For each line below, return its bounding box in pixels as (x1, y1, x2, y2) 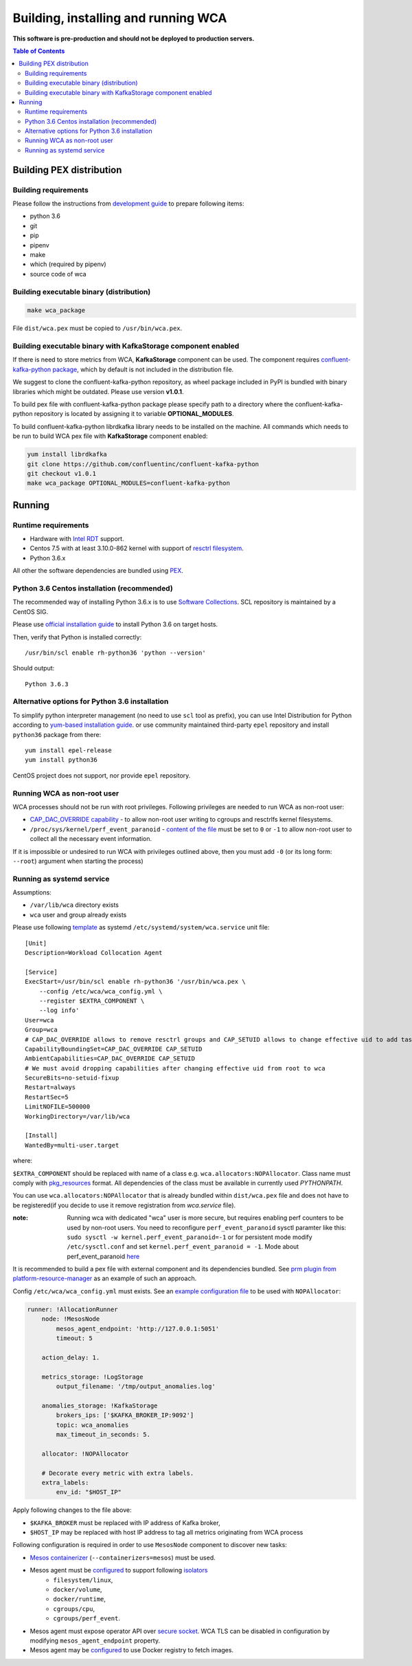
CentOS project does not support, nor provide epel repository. (12, 771, 191, 780)
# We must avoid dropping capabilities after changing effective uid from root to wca (25, 1064, 325, 1072)
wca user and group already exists (30, 910, 127, 919)
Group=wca (25, 1026, 58, 1034)
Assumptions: (12, 888, 51, 897)
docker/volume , (53, 1586, 102, 1593)
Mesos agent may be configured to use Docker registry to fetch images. (30, 1646, 233, 1654)
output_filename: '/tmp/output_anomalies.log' (56, 1382, 216, 1390)
